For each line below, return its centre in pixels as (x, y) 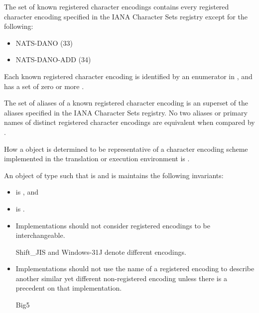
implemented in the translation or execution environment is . (97, 158)
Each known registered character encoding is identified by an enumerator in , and (128, 76)
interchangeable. (40, 235)
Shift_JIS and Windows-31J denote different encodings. (101, 252)
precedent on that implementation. (69, 288)
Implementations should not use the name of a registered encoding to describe (135, 268)
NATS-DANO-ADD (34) (53, 59)
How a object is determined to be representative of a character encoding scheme (126, 149)
